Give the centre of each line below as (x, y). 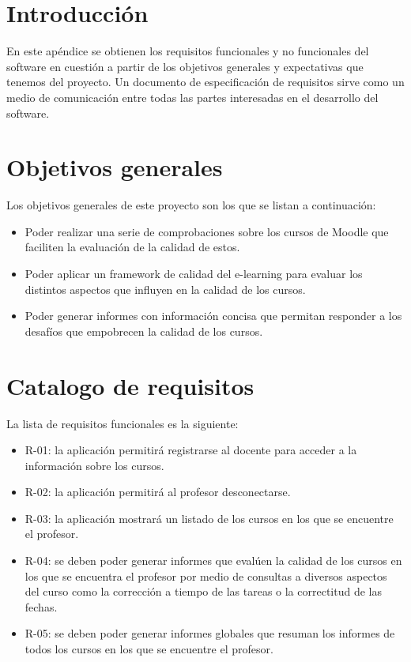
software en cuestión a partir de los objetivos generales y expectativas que (185, 66)
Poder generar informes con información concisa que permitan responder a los (213, 316)
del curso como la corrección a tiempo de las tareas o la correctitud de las (203, 591)
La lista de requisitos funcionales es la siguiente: (123, 423)
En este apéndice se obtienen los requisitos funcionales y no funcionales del (188, 51)
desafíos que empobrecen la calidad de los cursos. (144, 331)
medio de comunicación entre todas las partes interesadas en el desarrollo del (192, 97)
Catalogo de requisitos (130, 385)
